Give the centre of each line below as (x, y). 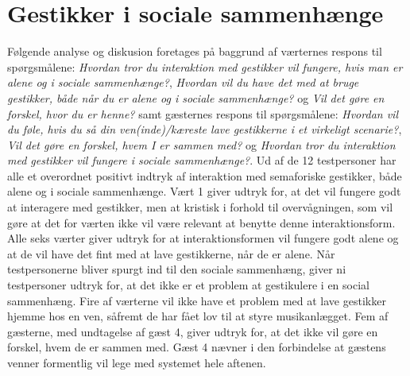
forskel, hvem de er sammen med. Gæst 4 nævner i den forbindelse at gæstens (197, 347)
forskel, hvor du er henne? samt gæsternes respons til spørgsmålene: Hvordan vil (203, 113)
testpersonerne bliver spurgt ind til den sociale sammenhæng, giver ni (177, 269)
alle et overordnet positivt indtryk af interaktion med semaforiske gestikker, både (205, 175)
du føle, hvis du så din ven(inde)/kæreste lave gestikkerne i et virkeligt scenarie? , (205, 129)
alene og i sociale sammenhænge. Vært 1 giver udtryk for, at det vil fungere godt (204, 191)
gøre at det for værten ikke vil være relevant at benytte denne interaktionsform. (201, 222)
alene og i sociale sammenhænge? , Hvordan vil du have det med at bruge (183, 82)
